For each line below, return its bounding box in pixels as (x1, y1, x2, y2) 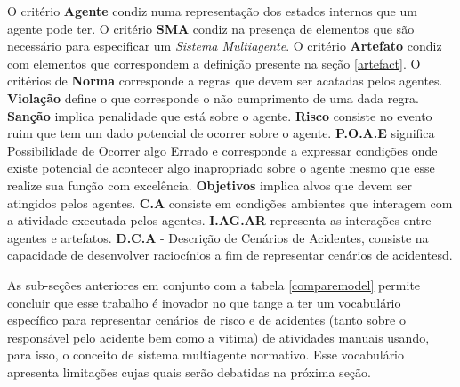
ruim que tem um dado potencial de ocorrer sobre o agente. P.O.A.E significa (7, 124, 435, 142)
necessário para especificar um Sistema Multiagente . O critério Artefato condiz (7, 36, 442, 55)
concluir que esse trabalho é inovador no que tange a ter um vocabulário (7, 293, 401, 311)
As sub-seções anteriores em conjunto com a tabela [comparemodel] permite (7, 275, 421, 294)
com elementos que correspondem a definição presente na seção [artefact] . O (7, 53, 421, 72)
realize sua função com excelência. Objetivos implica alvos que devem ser (7, 175, 412, 194)
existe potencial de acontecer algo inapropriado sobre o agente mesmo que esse (7, 158, 435, 177)
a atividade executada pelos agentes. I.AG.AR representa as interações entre (7, 211, 432, 230)
